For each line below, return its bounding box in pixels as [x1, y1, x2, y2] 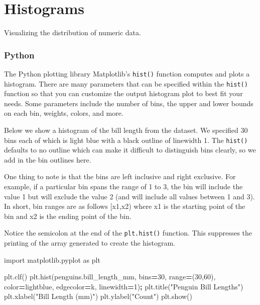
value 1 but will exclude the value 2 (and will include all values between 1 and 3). [4, 191, 255, 201]
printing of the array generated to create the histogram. [4, 238, 175, 248]
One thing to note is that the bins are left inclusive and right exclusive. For [4, 171, 236, 182]
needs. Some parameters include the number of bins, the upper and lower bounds [4, 98, 253, 108]
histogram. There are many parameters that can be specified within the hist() [4, 78, 248, 89]
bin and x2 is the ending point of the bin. [4, 210, 132, 221]
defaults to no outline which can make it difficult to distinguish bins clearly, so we [4, 144, 256, 155]
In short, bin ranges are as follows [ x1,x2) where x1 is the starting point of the [4, 201, 245, 211]
